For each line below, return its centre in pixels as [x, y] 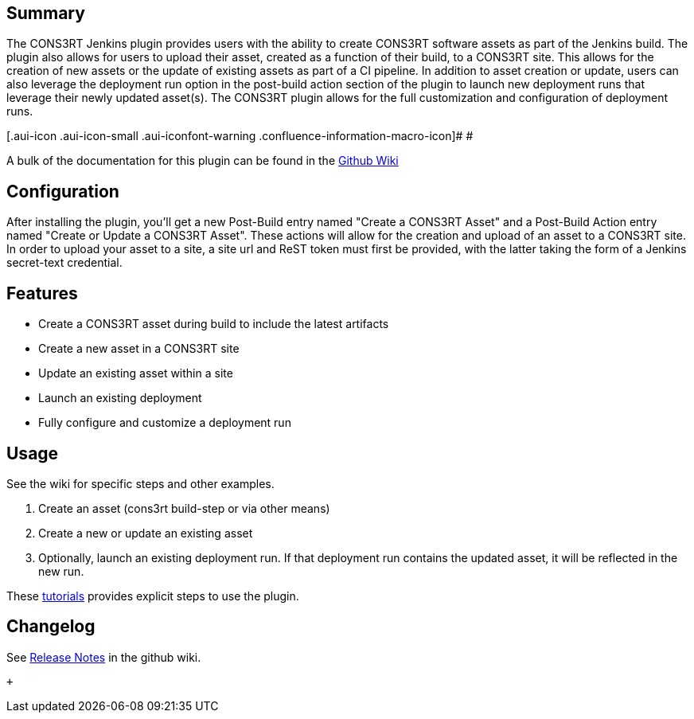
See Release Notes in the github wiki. [104, 657]
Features [42, 293]
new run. [61, 571]
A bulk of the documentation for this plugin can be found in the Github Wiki [203, 161]
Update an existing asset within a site [136, 373]
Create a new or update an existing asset [146, 533]
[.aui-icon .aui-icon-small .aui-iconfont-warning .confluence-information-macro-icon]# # [240, 136]
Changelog [51, 627]
